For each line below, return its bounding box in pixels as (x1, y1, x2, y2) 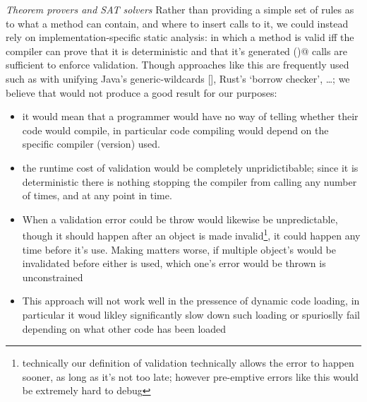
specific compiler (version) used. (22, 136, 160, 151)
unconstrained (22, 269, 83, 284)
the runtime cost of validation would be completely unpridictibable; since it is (22, 160, 359, 175)
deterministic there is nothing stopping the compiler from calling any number (22, 174, 357, 189)
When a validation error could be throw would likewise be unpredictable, (22, 211, 338, 226)
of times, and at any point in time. (22, 188, 172, 203)
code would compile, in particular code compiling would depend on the (22, 122, 329, 137)
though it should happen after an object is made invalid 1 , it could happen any (22, 226, 361, 242)
